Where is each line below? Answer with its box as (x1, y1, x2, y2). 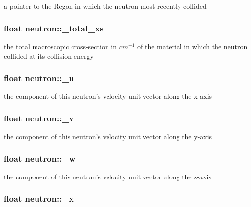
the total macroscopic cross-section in (4, 41, 117, 51)
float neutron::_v (4, 112, 74, 124)
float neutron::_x (4, 192, 74, 205)
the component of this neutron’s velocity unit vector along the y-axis (4, 131, 212, 142)
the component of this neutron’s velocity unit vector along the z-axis (4, 171, 211, 181)
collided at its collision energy (4, 51, 94, 61)
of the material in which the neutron (137, 41, 248, 51)
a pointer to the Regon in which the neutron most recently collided (4, 1, 207, 11)
